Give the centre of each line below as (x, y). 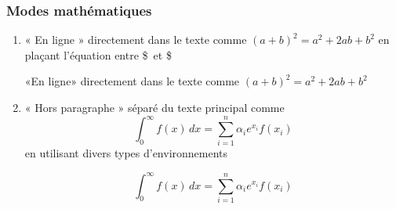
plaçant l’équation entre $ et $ (98, 54)
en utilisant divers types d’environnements (126, 153)
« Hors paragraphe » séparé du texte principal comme (154, 107)
